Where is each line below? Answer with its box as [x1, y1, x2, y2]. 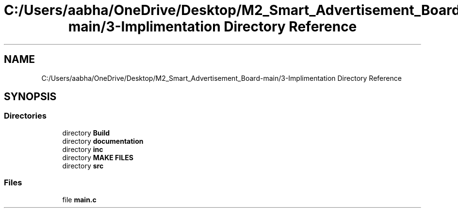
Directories [4, 111, 47, 121]
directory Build [62, 128, 110, 137]
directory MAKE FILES [62, 153, 133, 162]
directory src [62, 161, 104, 170]
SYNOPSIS [4, 91, 57, 103]
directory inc [62, 145, 103, 153]
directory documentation [62, 136, 144, 145]
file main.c [62, 195, 97, 204]
